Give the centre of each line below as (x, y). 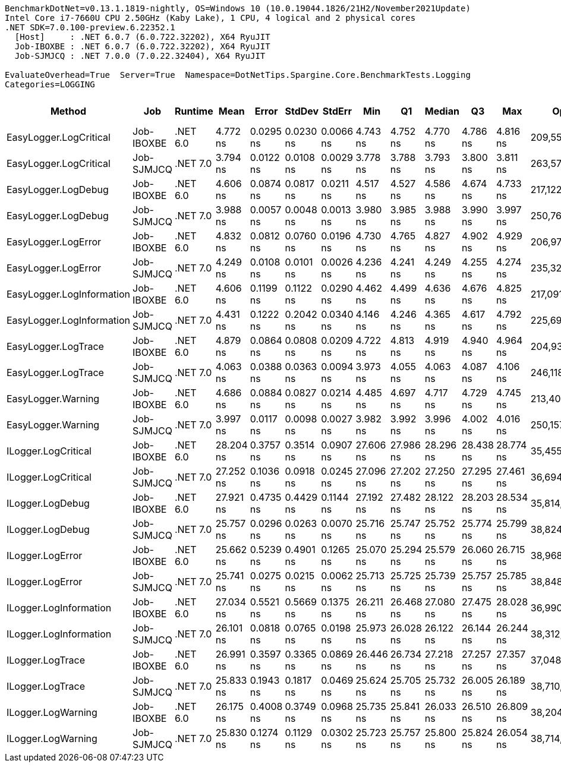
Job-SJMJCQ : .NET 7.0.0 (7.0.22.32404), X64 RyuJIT (140, 56)
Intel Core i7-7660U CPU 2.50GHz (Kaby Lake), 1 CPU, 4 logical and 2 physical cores (210, 18)
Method (68, 111)
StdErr (337, 111)
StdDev (302, 111)
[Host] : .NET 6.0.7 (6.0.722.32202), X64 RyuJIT (142, 37)
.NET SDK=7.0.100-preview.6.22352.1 (90, 27)
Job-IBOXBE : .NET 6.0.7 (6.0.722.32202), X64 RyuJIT (142, 46)
